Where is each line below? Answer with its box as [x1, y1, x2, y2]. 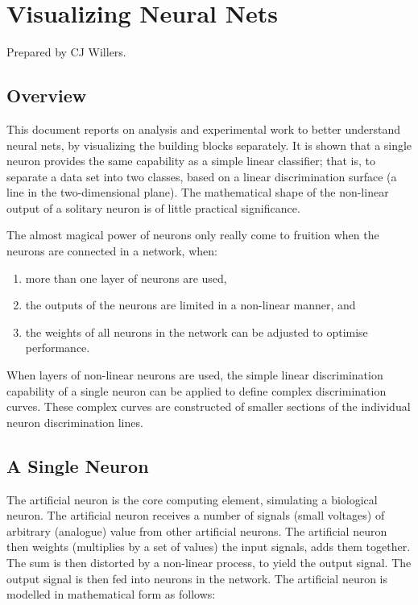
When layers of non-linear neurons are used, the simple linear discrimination [6, 367, 383, 383]
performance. [25, 339, 90, 356]
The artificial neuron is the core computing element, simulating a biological [6, 491, 378, 508]
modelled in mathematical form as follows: [6, 586, 216, 603]
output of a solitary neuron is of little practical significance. [6, 199, 300, 216]
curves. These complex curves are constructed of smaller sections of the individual [6, 398, 411, 415]
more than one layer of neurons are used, [25, 269, 227, 286]
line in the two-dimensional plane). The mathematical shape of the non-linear [6, 184, 389, 201]
